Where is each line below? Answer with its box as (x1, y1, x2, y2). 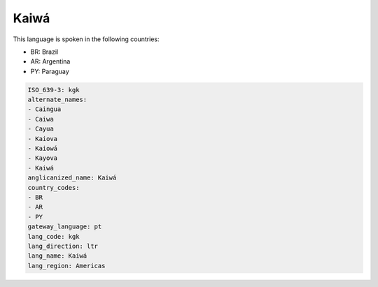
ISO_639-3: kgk (27, 86, 80, 94)
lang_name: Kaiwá (27, 252, 87, 260)
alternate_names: (27, 96, 87, 104)
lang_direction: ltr (27, 242, 98, 250)
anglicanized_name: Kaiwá (27, 174, 117, 182)
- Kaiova (27, 135, 58, 142)
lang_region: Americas (27, 262, 106, 270)
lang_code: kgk (27, 233, 80, 240)
